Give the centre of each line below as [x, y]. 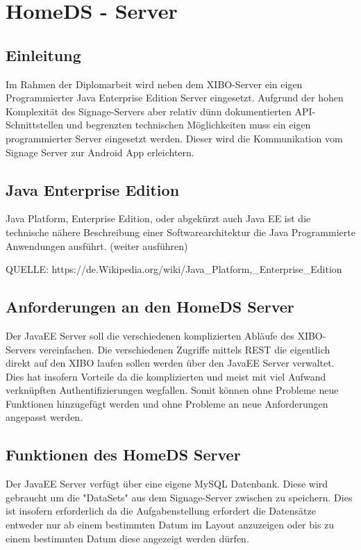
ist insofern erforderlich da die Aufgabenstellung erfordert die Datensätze [161, 511]
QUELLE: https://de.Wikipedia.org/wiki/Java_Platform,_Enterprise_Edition [174, 269]
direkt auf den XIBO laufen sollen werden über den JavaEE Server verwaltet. [170, 363]
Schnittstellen [34, 125]
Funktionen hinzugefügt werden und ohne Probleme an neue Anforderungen [167, 403]
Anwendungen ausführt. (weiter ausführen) [97, 245]
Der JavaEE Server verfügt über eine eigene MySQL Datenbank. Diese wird [167, 484]
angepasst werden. [44, 417]
